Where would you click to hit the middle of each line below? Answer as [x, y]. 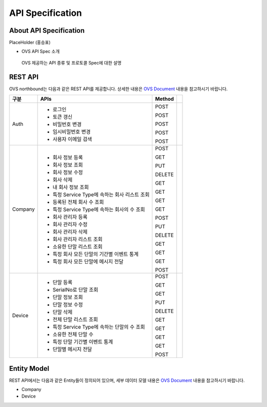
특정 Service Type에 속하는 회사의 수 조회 [99, 210]
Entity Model [29, 369]
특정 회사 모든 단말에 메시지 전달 [88, 262]
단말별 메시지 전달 [72, 349]
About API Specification [47, 30]
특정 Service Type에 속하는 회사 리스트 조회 [101, 195]
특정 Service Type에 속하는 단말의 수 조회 [99, 327]
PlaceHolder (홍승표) [30, 43]
